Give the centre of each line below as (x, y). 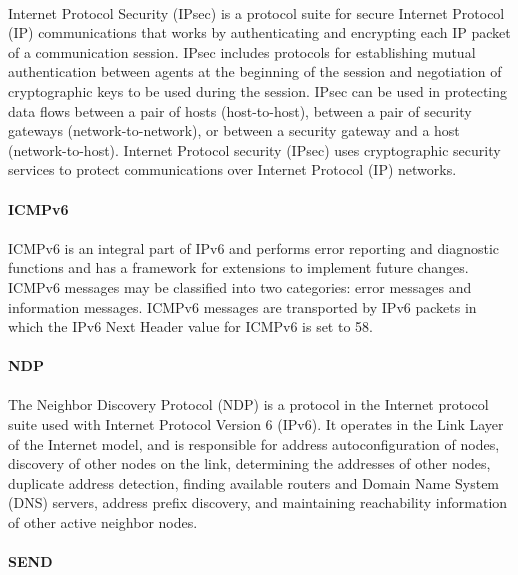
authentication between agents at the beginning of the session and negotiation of (255, 71)
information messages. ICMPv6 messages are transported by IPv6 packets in (242, 306)
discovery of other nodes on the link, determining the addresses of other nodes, (249, 463)
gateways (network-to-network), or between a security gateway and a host (234, 130)
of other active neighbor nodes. (103, 522)
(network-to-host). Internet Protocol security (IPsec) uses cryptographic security (254, 149)
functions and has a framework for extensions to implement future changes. (238, 267)
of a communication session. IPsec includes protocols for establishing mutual (242, 51)
